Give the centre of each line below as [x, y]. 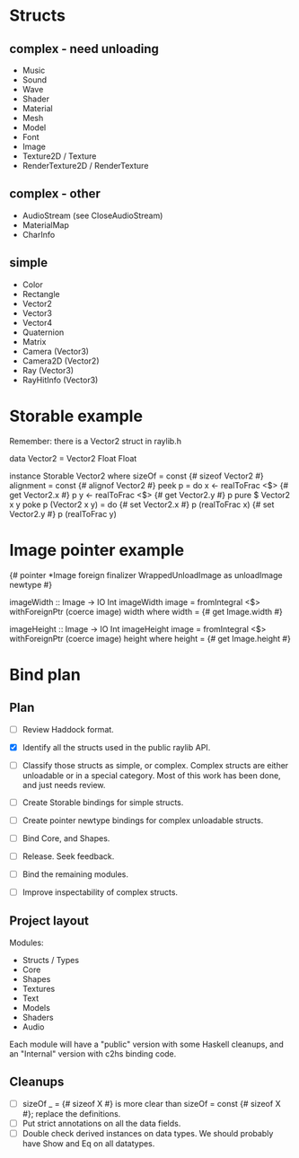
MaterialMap [46, 224]
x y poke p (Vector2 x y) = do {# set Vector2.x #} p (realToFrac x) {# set [142, 504]
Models [36, 1007]
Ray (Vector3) [48, 370]
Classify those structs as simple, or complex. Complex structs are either [155, 765]
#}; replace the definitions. [71, 1113]
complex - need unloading [84, 49]
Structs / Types [50, 960]
